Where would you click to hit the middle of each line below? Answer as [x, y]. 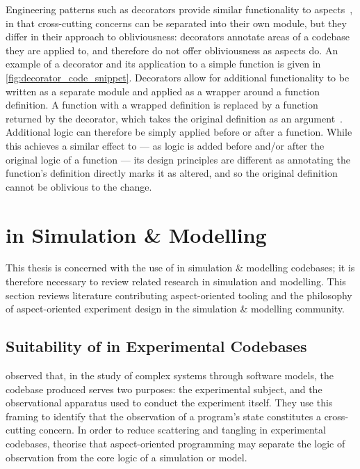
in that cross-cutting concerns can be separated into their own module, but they [176, 23]
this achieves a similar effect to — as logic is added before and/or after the [165, 145]
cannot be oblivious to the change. [79, 186]
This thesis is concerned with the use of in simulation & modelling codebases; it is [180, 268]
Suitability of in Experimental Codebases [156, 346]
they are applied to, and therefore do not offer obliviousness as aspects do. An [172, 50]
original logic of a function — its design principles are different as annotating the [178, 159]
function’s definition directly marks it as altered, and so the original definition [172, 173]
